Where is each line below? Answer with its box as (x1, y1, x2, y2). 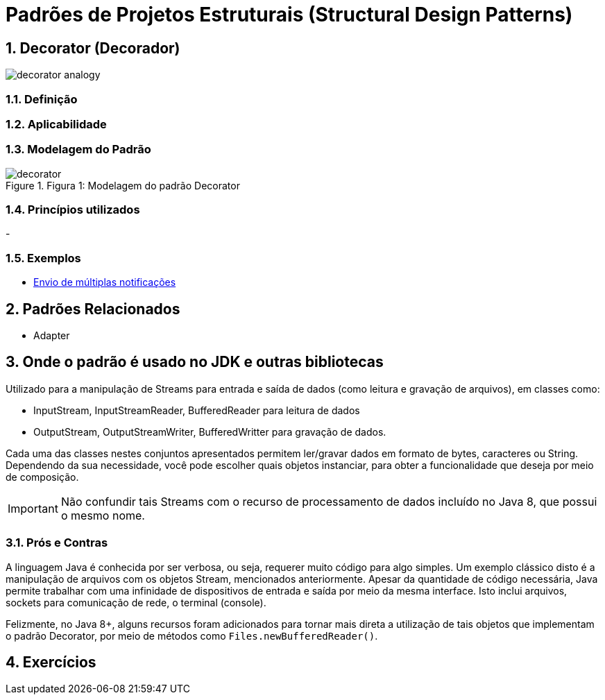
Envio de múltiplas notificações (33, 276, 176, 289)
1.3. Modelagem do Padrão (6, 142, 151, 157)
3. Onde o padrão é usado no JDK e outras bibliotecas (6, 353, 384, 371)
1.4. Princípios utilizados (6, 203, 140, 217)
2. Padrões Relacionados (6, 300, 180, 318)
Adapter (33, 330, 70, 342)
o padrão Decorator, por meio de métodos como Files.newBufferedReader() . (6, 629, 378, 642)
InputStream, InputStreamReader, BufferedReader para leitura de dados (33, 404, 360, 416)
